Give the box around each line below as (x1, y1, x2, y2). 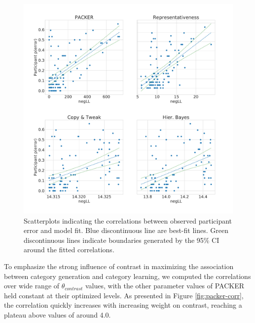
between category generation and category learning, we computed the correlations (4, 271, 251, 281)
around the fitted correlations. (24, 244, 114, 255)
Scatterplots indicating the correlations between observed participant (24, 215, 232, 226)
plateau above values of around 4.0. (4, 309, 111, 320)
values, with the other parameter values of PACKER (85, 280, 245, 291)
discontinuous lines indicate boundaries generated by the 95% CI (24, 234, 219, 245)
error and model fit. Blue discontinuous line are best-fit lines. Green (24, 225, 228, 235)
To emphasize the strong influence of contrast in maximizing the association (4, 261, 234, 271)
